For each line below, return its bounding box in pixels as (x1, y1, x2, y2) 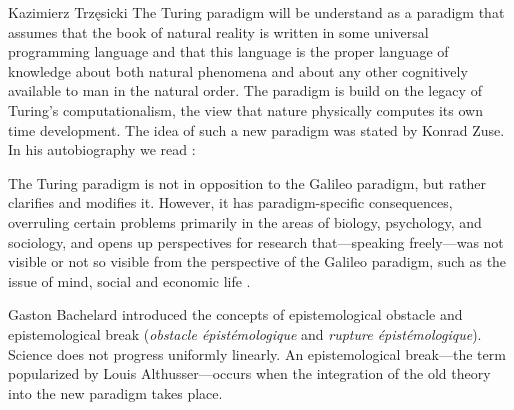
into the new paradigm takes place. (8, 382, 223, 403)
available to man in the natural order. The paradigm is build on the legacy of (8, 80, 482, 101)
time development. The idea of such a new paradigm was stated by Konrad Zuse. (8, 119, 505, 140)
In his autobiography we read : (8, 139, 196, 160)
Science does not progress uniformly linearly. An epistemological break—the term (8, 343, 506, 364)
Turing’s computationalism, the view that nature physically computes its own (8, 99, 483, 120)
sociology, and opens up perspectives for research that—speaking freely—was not (8, 231, 504, 252)
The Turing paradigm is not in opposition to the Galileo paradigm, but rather (8, 172, 487, 193)
